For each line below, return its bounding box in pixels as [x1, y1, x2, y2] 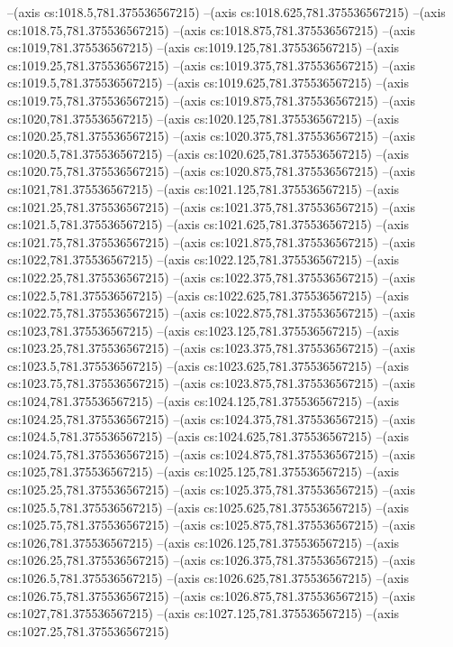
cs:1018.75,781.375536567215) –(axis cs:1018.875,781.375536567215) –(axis [7, 20, 415, 39]
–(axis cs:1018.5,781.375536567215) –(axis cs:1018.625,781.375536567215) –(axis [7, 3, 446, 21]
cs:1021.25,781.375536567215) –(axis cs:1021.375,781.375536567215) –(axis [7, 197, 415, 216]
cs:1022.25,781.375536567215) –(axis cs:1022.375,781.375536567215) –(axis [7, 267, 415, 286]
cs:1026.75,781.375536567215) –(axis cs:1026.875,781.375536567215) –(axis [7, 586, 415, 605]
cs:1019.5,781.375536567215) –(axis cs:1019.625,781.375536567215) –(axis [7, 73, 409, 92]
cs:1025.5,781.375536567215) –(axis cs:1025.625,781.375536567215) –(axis [7, 497, 409, 516]
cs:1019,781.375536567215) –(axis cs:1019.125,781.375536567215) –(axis [7, 38, 400, 57]
